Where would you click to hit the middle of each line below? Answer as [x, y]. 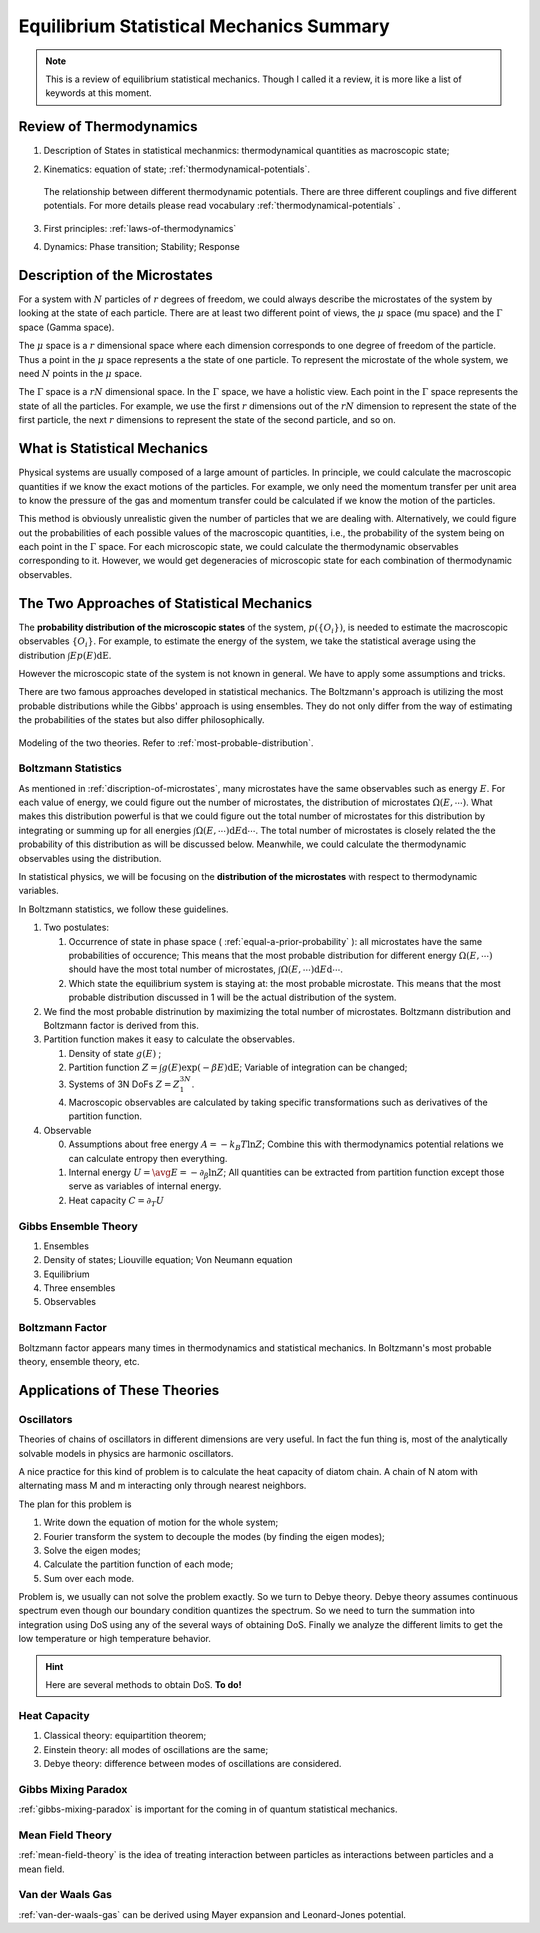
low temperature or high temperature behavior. [115, 1639]
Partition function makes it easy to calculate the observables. [169, 1039]
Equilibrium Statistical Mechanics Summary [204, 26]
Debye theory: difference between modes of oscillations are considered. [192, 1763]
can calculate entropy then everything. [148, 1158]
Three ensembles [79, 1288]
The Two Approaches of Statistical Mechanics [165, 603]
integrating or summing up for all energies [105, 830]
